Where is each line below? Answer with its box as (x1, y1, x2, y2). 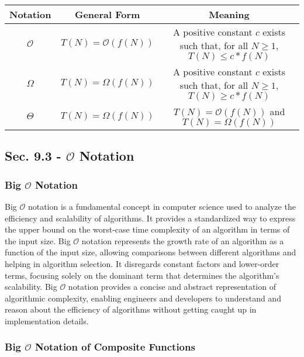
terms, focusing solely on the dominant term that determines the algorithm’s (5, 269, 279, 281)
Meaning (209, 8, 250, 21)
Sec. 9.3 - (5, 147, 61, 165)
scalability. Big (5, 280, 57, 293)
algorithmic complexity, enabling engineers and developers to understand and (5, 292, 281, 304)
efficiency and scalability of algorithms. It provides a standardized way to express (5, 212, 296, 224)
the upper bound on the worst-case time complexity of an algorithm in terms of (5, 223, 290, 235)
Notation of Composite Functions (34, 339, 195, 354)
